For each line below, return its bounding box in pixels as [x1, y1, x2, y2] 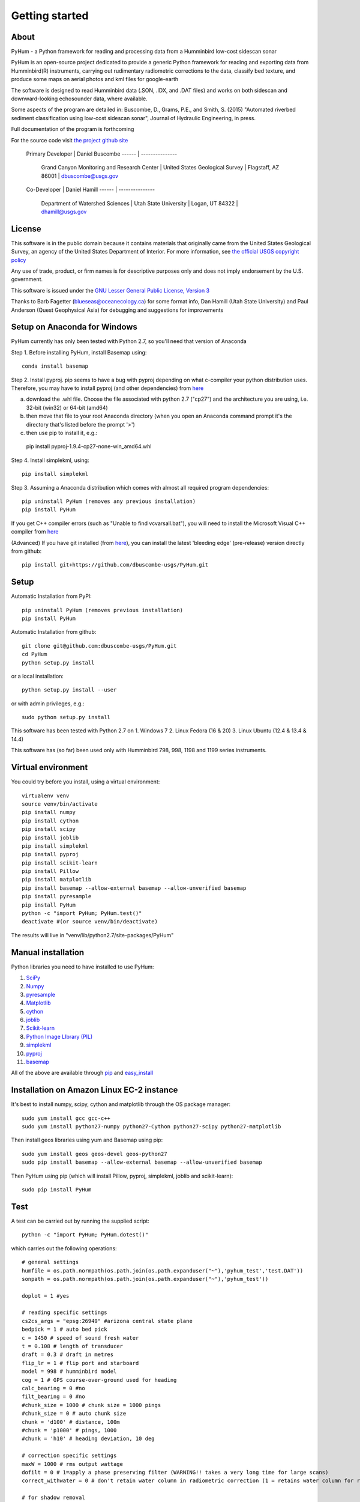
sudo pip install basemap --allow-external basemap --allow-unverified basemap [22, 1159, 262, 1166]
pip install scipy [22, 826, 76, 833]
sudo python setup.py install [22, 714, 111, 721]
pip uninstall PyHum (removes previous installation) [22, 607, 183, 613]
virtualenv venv [22, 792, 70, 799]
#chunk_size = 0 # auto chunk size [22, 1410, 127, 1417]
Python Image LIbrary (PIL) [26, 1033, 93, 1040]
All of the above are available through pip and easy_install [11, 1069, 154, 1077]
